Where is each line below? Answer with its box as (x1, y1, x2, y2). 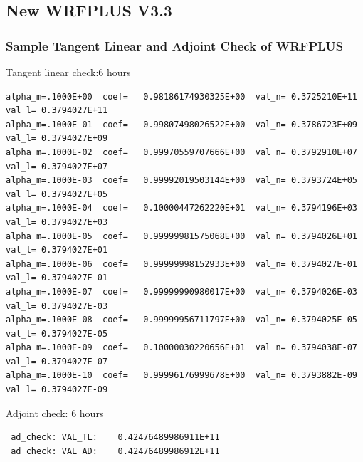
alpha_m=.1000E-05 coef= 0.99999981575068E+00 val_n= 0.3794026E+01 (6, 231, 357, 241)
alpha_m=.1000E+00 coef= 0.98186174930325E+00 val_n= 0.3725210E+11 (6, 91, 357, 102)
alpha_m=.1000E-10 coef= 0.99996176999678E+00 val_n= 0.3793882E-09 (6, 370, 357, 381)
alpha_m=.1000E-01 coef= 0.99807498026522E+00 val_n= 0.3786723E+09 (6, 119, 357, 130)
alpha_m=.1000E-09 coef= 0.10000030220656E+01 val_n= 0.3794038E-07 (6, 342, 357, 353)
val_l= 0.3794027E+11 (6, 105, 108, 116)
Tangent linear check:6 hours (6, 65, 131, 79)
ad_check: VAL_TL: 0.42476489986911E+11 (11, 432, 220, 443)
